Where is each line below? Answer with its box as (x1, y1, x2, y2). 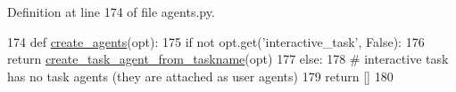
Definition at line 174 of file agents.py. (7, 3, 215, 20)
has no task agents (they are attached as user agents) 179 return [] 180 (7, 66, 394, 85)
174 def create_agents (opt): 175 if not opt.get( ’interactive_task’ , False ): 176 (7, 32, 425, 50)
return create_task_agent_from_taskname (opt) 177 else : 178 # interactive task (7, 50, 449, 68)
